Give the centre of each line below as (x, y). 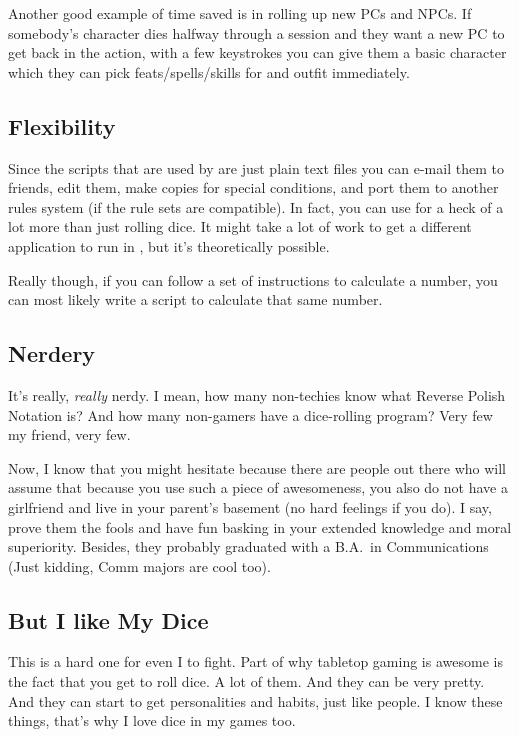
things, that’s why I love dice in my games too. (152, 720)
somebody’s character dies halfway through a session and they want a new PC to (256, 32)
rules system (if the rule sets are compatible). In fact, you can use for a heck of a (256, 206)
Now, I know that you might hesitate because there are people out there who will (257, 467)
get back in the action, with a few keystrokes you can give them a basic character (257, 52)
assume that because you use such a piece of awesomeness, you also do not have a (258, 487)
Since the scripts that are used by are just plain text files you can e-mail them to (256, 167)
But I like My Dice (108, 619)
